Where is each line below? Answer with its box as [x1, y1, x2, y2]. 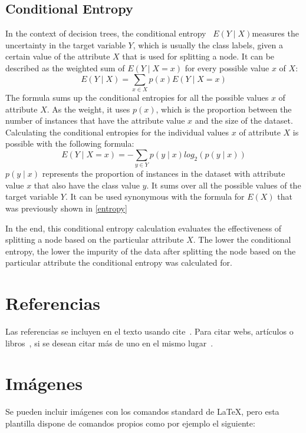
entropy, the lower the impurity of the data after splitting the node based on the [5, 244, 296, 257]
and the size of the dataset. [195, 114, 293, 127]
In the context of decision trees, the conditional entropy [5, 27, 206, 39]
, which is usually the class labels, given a [133, 38, 284, 51]
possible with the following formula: [5, 137, 134, 150]
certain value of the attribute [5, 50, 110, 62]
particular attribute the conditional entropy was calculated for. [5, 256, 232, 269]
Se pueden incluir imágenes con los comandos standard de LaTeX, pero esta [5, 405, 279, 418]
